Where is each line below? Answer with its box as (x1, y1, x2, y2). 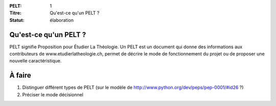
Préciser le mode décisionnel (22, 91, 84, 97)
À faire (9, 71, 32, 80)
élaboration (50, 17, 74, 23)
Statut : (9, 17, 25, 23)
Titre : (9, 10, 21, 16)
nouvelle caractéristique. (9, 58, 62, 64)
